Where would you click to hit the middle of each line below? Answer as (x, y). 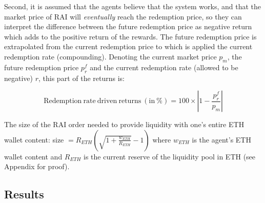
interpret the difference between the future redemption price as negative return (128, 26)
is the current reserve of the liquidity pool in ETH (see (170, 156)
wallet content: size (34, 139)
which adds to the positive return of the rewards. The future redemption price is (130, 36)
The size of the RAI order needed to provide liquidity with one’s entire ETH (124, 124)
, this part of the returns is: (81, 78)
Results (24, 194)
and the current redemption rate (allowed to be (164, 67)
